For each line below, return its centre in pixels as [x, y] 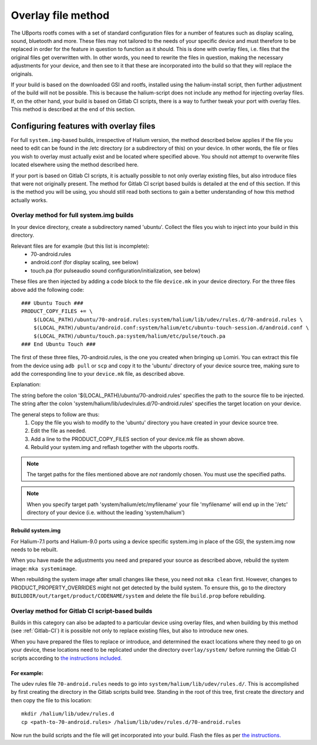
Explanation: [26, 385]
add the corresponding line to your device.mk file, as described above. [98, 374]
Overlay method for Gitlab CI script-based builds [82, 611]
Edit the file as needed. [59, 431]
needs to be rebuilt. [34, 550]
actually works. [29, 200]
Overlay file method [60, 15]
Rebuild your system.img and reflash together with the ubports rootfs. [115, 447]
